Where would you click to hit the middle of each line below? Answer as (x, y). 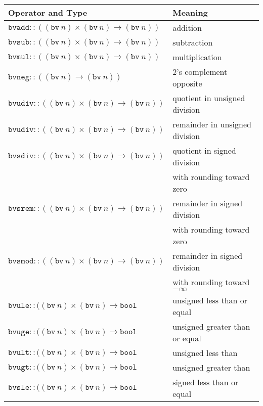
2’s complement (200, 72)
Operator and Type (48, 12)
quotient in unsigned (209, 98)
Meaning (190, 12)
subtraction (193, 42)
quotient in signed (204, 150)
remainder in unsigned (212, 124)
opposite (187, 83)
